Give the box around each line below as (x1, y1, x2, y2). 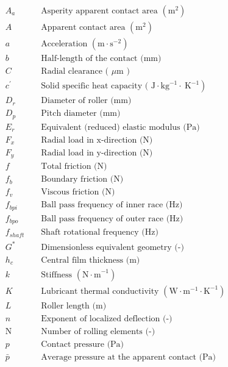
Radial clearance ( (41, 67, 109, 76)
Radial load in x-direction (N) (41, 135, 153, 144)
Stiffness (41, 270, 73, 279)
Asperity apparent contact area (41, 7, 158, 16)
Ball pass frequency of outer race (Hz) (41, 214, 183, 223)
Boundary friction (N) (41, 175, 124, 184)
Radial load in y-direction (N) (41, 148, 153, 157)
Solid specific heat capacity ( (41, 82, 149, 91)
